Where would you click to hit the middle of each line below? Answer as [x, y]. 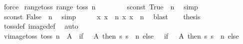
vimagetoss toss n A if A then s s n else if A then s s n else [121, 35]
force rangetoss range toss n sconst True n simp [101, 6]
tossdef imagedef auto [41, 26]
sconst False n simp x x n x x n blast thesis [102, 16]
